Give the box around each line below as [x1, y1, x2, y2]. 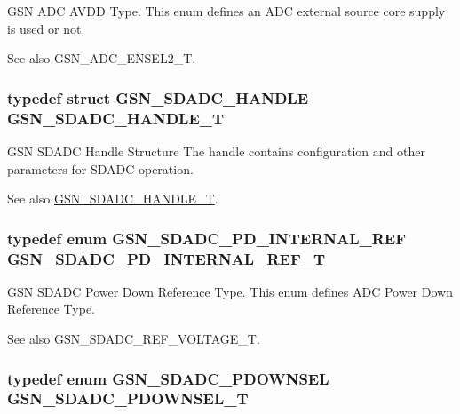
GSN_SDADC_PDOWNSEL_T [7, 387, 249, 410]
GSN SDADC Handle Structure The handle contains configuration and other [7, 141, 425, 160]
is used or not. [7, 19, 85, 37]
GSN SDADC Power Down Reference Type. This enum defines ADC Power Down [7, 282, 453, 300]
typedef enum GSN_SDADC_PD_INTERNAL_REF [7, 227, 407, 249]
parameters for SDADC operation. [7, 159, 194, 178]
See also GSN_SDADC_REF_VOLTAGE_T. [7, 330, 260, 348]
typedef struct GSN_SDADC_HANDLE [7, 86, 309, 108]
